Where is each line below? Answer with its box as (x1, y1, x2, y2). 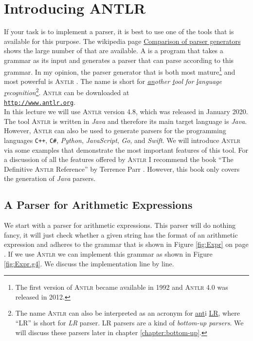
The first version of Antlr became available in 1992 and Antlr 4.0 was (15, 282, 228, 292)
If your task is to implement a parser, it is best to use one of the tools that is (4, 26, 234, 37)
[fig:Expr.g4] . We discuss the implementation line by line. (4, 258, 174, 268)
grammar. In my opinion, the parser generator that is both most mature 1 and (4, 65, 235, 77)
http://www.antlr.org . (4, 97, 76, 107)
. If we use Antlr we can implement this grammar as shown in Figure (4, 249, 213, 259)
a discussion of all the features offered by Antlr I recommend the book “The (4, 154, 234, 164)
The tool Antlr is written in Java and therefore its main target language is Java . (4, 116, 247, 126)
